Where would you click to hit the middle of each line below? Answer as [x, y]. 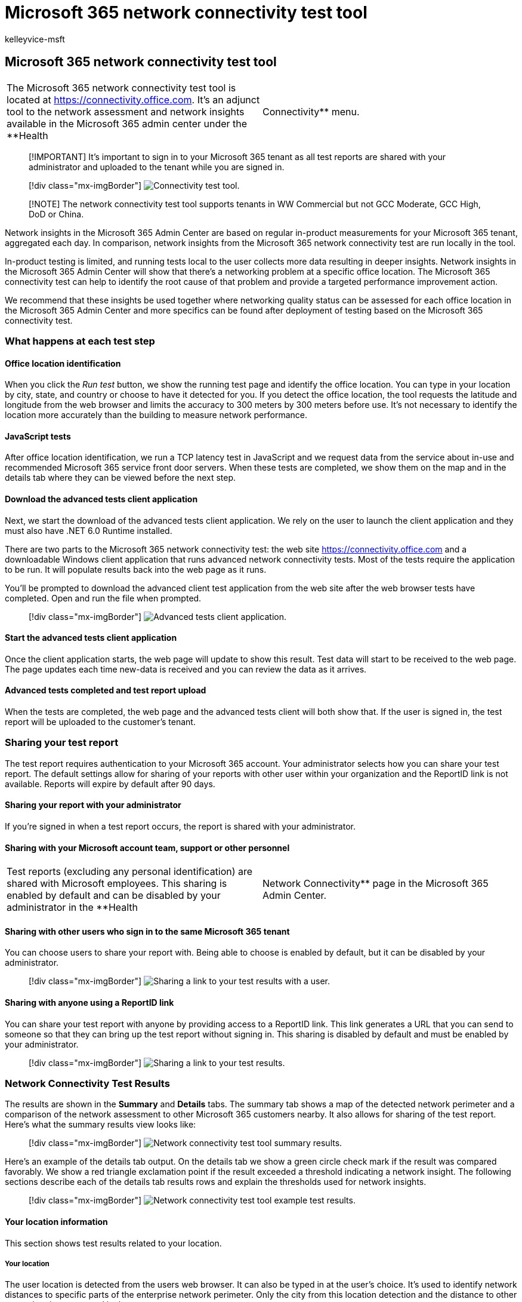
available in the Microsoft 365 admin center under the [127, 123]
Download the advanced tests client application [101, 499]
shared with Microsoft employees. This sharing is [117, 884]
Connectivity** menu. [311, 111]
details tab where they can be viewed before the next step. [121, 478]
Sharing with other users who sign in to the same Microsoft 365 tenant [147, 931]
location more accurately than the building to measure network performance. [156, 415]
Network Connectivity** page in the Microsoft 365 [376, 884]
